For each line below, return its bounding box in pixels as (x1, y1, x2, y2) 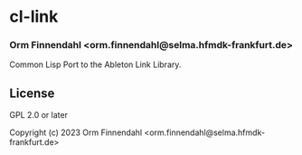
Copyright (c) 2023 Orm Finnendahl (9, 127, 143, 138)
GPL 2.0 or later (9, 110, 68, 121)
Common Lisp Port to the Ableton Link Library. (9, 59, 182, 70)
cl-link (9, 6, 59, 27)
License (9, 85, 55, 101)
